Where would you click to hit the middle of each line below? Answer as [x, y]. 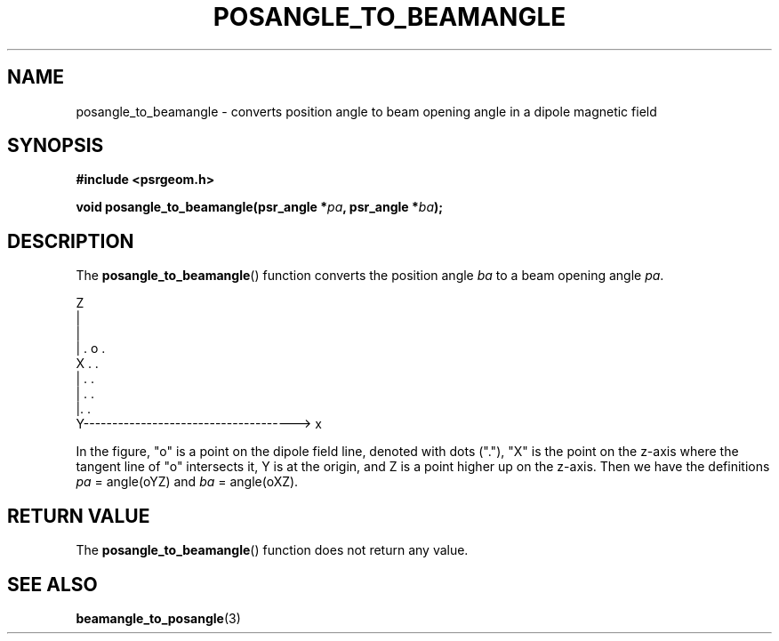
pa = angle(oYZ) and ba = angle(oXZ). [187, 482]
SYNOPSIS [56, 146]
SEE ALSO [52, 584]
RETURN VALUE [79, 516]
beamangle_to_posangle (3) [158, 618]
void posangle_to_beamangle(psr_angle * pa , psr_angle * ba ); [260, 207]
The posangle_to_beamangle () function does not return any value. [272, 550]
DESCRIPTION [71, 241]
